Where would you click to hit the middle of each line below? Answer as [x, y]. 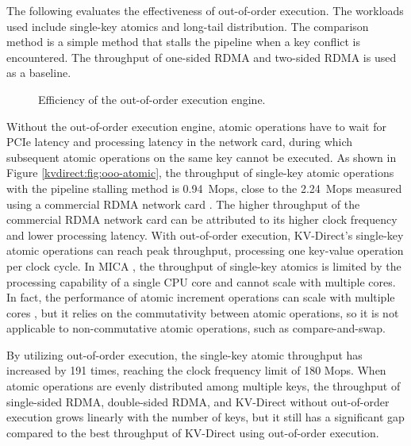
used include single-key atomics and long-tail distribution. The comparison [188, 26]
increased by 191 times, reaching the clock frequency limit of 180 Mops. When [196, 370]
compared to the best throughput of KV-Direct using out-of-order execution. [193, 432]
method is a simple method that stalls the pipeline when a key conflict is [184, 42]
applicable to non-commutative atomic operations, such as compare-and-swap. [196, 328]
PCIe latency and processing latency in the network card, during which [180, 142]
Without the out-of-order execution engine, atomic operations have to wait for [196, 126]
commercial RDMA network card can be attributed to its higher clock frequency [202, 219]
